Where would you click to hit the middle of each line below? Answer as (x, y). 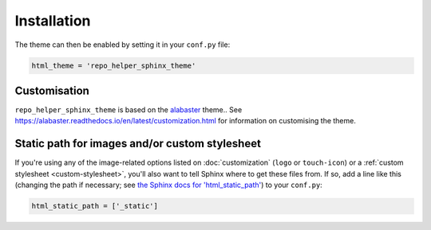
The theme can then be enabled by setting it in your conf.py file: (123, 45)
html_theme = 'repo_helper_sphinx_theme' (114, 65)
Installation (53, 21)
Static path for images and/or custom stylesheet (138, 144)
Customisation (52, 90)
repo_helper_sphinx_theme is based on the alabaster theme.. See (129, 110)
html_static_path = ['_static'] (95, 206)
